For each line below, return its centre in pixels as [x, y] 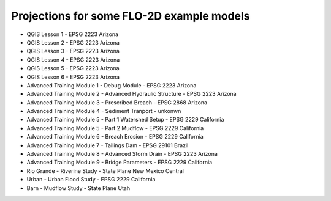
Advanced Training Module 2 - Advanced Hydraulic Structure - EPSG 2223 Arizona [131, 94]
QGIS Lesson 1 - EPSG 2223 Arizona [73, 34]
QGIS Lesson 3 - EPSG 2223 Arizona [73, 51]
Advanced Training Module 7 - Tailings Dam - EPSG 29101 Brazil [108, 145]
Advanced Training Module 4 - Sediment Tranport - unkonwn [104, 111]
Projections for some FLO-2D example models [131, 16]
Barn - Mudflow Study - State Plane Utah [78, 188]
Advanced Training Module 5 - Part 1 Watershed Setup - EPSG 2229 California [125, 120]
